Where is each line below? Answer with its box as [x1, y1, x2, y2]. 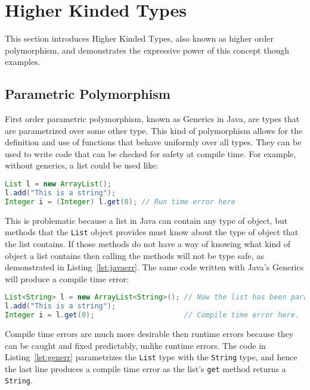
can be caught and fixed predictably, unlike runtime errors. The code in [5, 339, 266, 351]
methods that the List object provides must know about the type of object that [5, 226, 299, 238]
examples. [5, 55, 41, 68]
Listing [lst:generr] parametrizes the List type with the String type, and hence [5, 351, 297, 363]
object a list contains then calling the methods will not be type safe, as [5, 249, 264, 261]
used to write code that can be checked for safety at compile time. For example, [5, 147, 296, 160]
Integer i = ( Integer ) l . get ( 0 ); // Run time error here [5, 197, 235, 206]
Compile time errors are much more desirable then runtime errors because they [5, 327, 294, 339]
